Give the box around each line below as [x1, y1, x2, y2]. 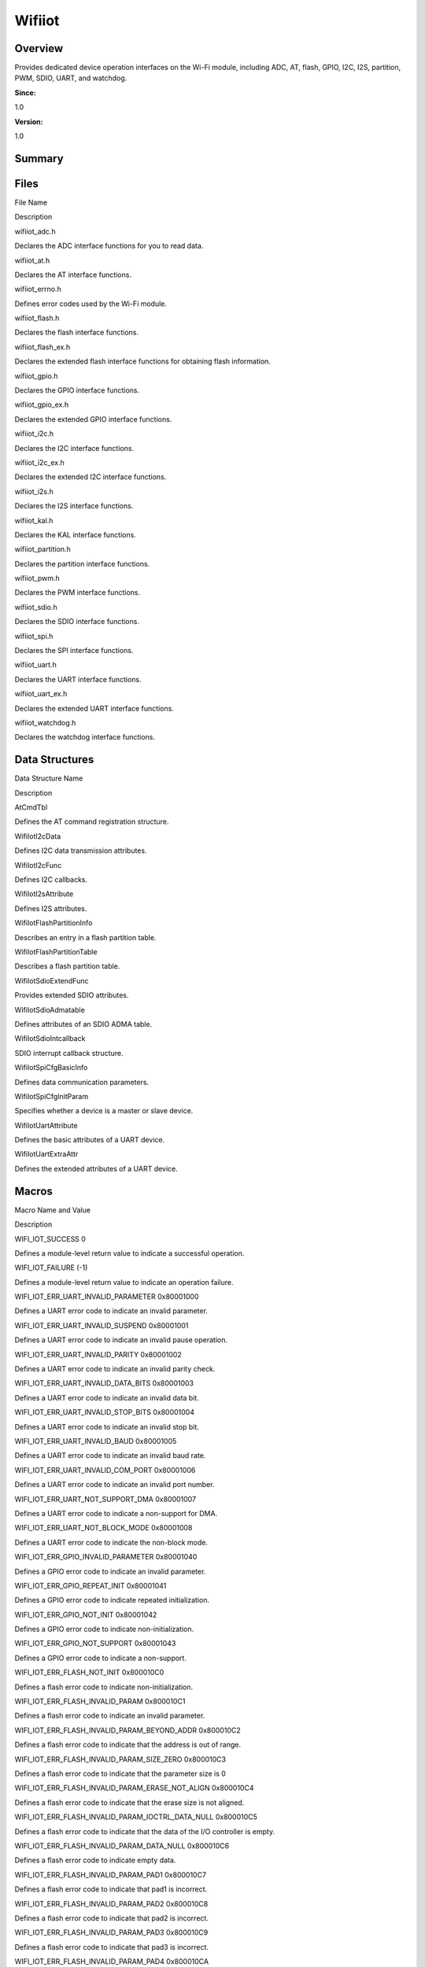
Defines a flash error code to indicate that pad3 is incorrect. [14, 1942, 209, 1951]
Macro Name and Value [14, 1205, 91, 1215]
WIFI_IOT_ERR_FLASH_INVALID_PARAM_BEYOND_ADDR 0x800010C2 [14, 1725, 241, 1735]
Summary [14, 152, 64, 165]
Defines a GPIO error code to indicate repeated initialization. [14, 1596, 210, 1605]
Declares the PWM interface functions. [14, 588, 141, 597]
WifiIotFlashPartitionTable [14, 947, 98, 956]
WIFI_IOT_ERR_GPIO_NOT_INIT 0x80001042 [14, 1610, 157, 1619]
